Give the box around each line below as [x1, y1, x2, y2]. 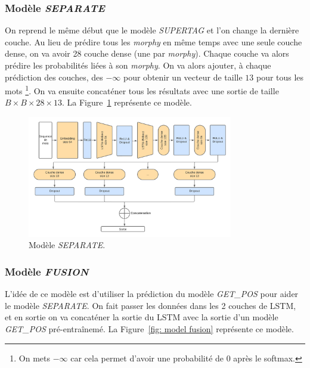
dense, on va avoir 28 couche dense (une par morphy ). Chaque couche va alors [5, 47, 289, 60]
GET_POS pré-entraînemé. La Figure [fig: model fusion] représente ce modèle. [5, 322, 294, 335]
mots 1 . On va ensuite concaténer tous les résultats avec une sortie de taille [5, 83, 279, 97]
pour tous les [256, 70, 304, 83]
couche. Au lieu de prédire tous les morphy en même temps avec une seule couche [5, 35, 302, 48]
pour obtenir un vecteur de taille [123, 70, 243, 83]
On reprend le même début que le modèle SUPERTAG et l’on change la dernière [5, 24, 299, 36]
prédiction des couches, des [5, 70, 103, 83]
